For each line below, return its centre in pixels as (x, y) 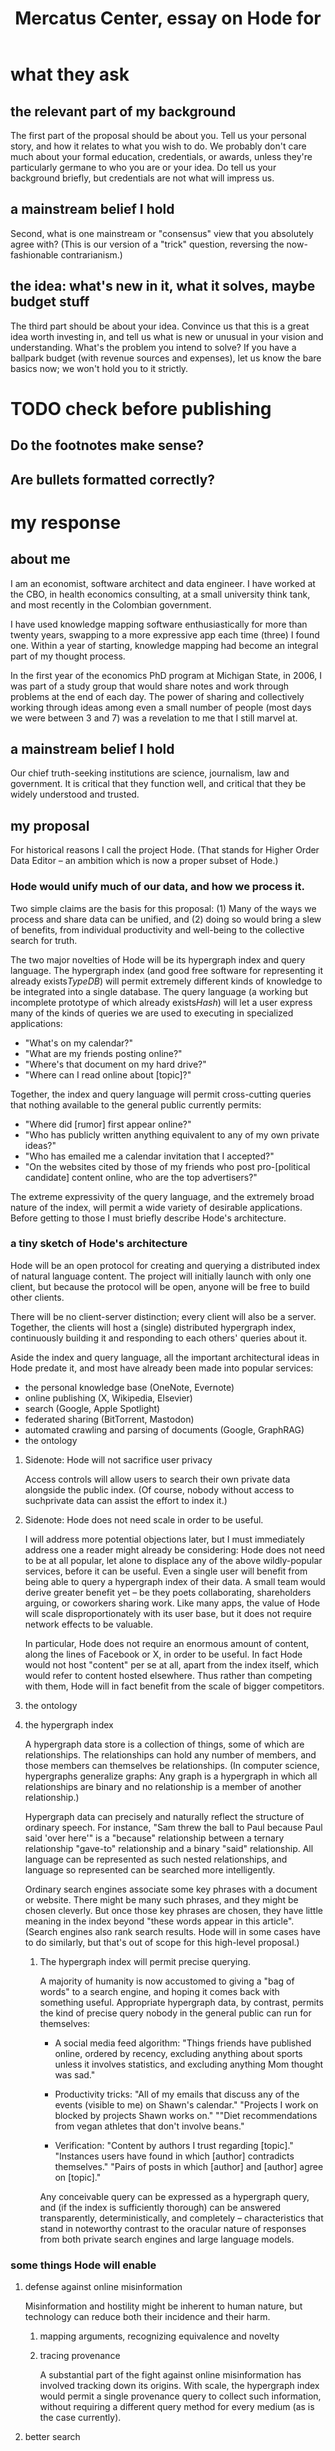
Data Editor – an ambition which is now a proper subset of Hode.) (144, 861)
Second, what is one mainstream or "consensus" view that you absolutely (162, 233)
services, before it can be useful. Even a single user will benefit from (166, 1571)
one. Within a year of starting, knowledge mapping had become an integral (164, 645)
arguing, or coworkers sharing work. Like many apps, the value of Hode (172, 1603)
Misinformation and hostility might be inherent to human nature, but (163, 2306)
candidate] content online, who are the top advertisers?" (141, 1177)
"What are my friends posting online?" (103, 1053)
